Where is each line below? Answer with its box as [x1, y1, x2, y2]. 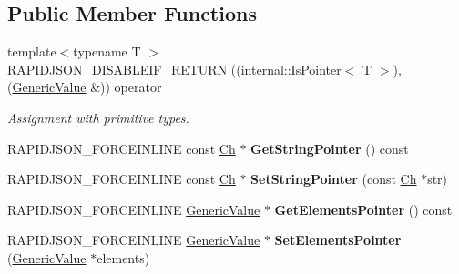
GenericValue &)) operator [12, 77, 162, 96]
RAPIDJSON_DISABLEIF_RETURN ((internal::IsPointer [7, 59, 342, 78]
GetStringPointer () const [250, 138, 409, 157]
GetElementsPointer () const [274, 199, 453, 218]
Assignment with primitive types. [7, 107, 189, 127]
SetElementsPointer [274, 230, 402, 249]
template [7, 42, 56, 61]
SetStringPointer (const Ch [250, 169, 417, 188]
